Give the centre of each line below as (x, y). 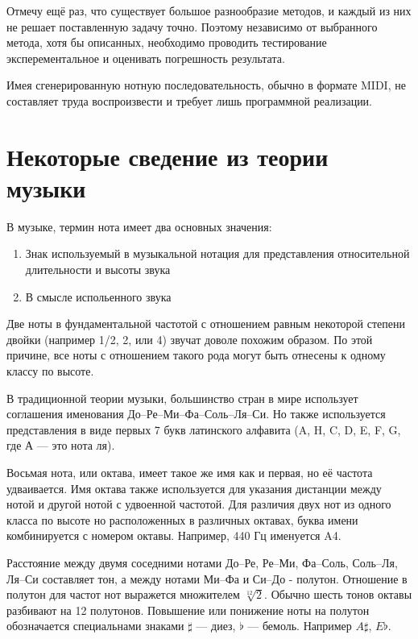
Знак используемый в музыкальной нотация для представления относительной (217, 253)
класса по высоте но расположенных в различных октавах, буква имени (182, 519)
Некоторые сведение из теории (168, 156)
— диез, (216, 626)
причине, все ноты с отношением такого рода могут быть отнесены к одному (196, 355)
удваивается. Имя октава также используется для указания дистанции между (194, 488)
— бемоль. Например (300, 626)
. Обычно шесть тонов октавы (338, 594)
